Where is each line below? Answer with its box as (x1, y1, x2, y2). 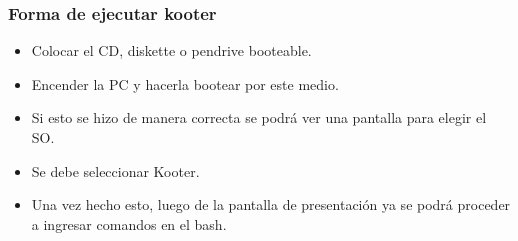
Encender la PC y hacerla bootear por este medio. (31, 73, 339, 94)
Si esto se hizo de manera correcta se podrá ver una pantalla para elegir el (31, 107, 487, 128)
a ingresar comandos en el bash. (31, 213, 227, 234)
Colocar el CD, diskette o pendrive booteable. (31, 40, 312, 61)
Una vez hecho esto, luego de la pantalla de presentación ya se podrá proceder (31, 194, 511, 215)
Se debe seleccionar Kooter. (31, 160, 200, 181)
